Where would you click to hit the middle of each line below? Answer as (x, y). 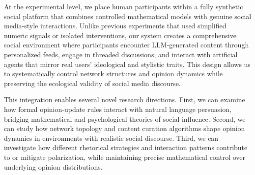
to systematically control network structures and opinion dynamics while (113, 74)
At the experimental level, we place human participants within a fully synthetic (124, 6)
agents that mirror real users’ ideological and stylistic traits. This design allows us (127, 64)
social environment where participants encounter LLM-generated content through (127, 45)
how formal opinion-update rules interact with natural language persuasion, (118, 109)
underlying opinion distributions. (53, 166)
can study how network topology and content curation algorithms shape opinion (125, 128)
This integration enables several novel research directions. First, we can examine (125, 99)
